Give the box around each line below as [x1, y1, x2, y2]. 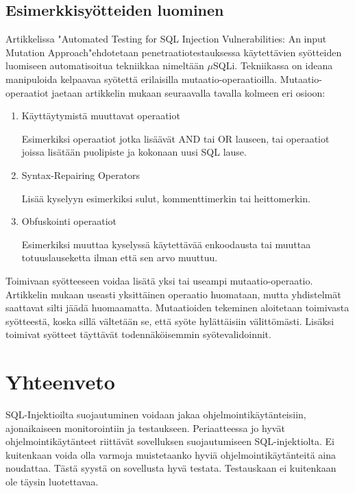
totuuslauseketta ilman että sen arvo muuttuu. [21, 250, 218, 265]
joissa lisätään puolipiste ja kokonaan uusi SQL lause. [21, 145, 247, 159]
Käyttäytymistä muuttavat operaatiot [21, 108, 180, 123]
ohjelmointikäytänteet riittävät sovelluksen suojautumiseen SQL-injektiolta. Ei [5, 434, 334, 448]
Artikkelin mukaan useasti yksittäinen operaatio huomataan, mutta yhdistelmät [5, 287, 341, 301]
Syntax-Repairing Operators [21, 167, 140, 182]
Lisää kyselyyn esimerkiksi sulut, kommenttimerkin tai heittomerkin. [21, 191, 310, 205]
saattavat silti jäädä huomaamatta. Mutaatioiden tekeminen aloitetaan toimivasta [5, 300, 350, 315]
